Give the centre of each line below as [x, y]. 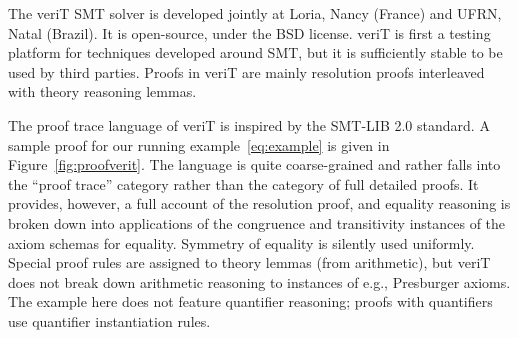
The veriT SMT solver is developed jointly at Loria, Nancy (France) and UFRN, [255, 13]
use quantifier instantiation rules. [109, 320]
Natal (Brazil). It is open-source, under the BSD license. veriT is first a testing [249, 32]
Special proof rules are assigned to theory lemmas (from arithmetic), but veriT [249, 262]
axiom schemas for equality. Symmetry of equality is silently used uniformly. [241, 242]
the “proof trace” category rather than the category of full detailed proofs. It [243, 183]
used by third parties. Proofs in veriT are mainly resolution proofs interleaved [246, 71]
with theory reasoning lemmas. [102, 91]
